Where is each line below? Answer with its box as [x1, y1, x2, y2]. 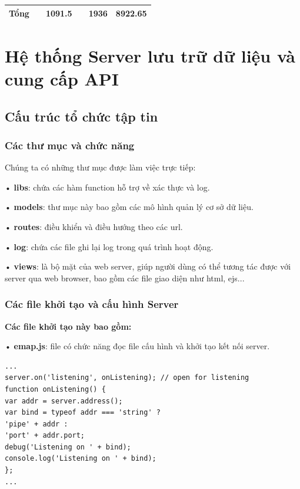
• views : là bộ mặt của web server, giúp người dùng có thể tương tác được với [5, 260, 291, 273]
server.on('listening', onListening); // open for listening [5, 373, 249, 382]
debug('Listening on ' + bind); [5, 442, 131, 451]
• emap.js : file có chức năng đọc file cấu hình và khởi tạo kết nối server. [5, 340, 270, 352]
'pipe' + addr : [5, 419, 68, 428]
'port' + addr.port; [5, 431, 85, 440]
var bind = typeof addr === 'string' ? [5, 408, 161, 417]
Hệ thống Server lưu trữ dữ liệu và [5, 43, 295, 67]
